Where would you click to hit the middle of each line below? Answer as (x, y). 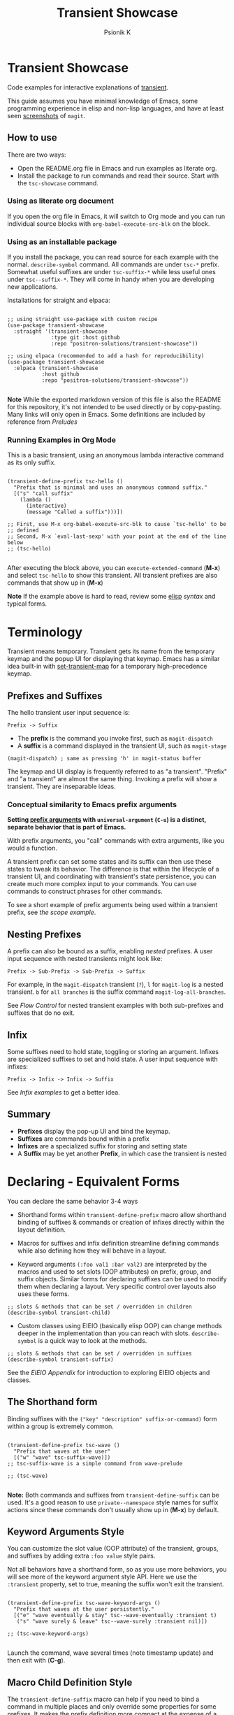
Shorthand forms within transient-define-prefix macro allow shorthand (122, 1214)
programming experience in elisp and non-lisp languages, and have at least (116, 108)
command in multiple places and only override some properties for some (112, 1707)
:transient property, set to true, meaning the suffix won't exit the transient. (116, 1584)
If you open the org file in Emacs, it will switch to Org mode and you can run (116, 216)
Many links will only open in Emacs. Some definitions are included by (107, 415)
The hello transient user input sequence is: (69, 713)
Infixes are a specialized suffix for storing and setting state (102, 1146)
